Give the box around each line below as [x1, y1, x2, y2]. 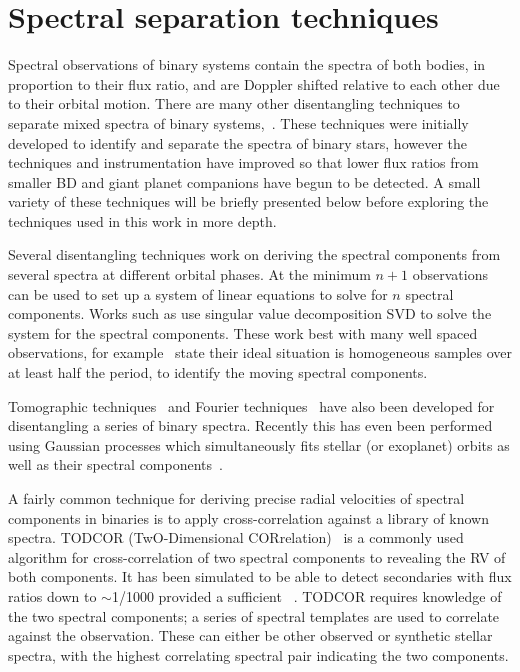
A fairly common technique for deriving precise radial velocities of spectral [8, 488, 465, 508]
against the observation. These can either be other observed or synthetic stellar [8, 625, 493, 646]
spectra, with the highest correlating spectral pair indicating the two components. [8, 644, 509, 665]
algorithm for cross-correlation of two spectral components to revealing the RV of [8, 546, 506, 567]
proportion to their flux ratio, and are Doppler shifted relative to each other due [8, 73, 500, 94]
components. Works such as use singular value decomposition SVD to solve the [8, 303, 492, 324]
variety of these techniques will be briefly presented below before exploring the [8, 191, 489, 212]
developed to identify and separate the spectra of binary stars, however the [8, 132, 468, 153]
